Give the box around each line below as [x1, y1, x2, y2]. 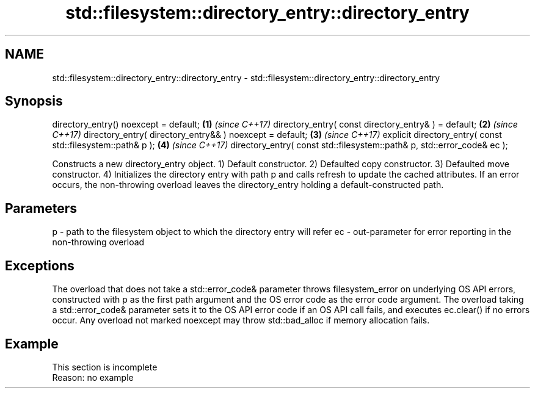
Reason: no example [52, 372, 134, 383]
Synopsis [5, 93, 63, 109]
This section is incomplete [52, 361, 158, 372]
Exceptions [5, 258, 75, 273]
